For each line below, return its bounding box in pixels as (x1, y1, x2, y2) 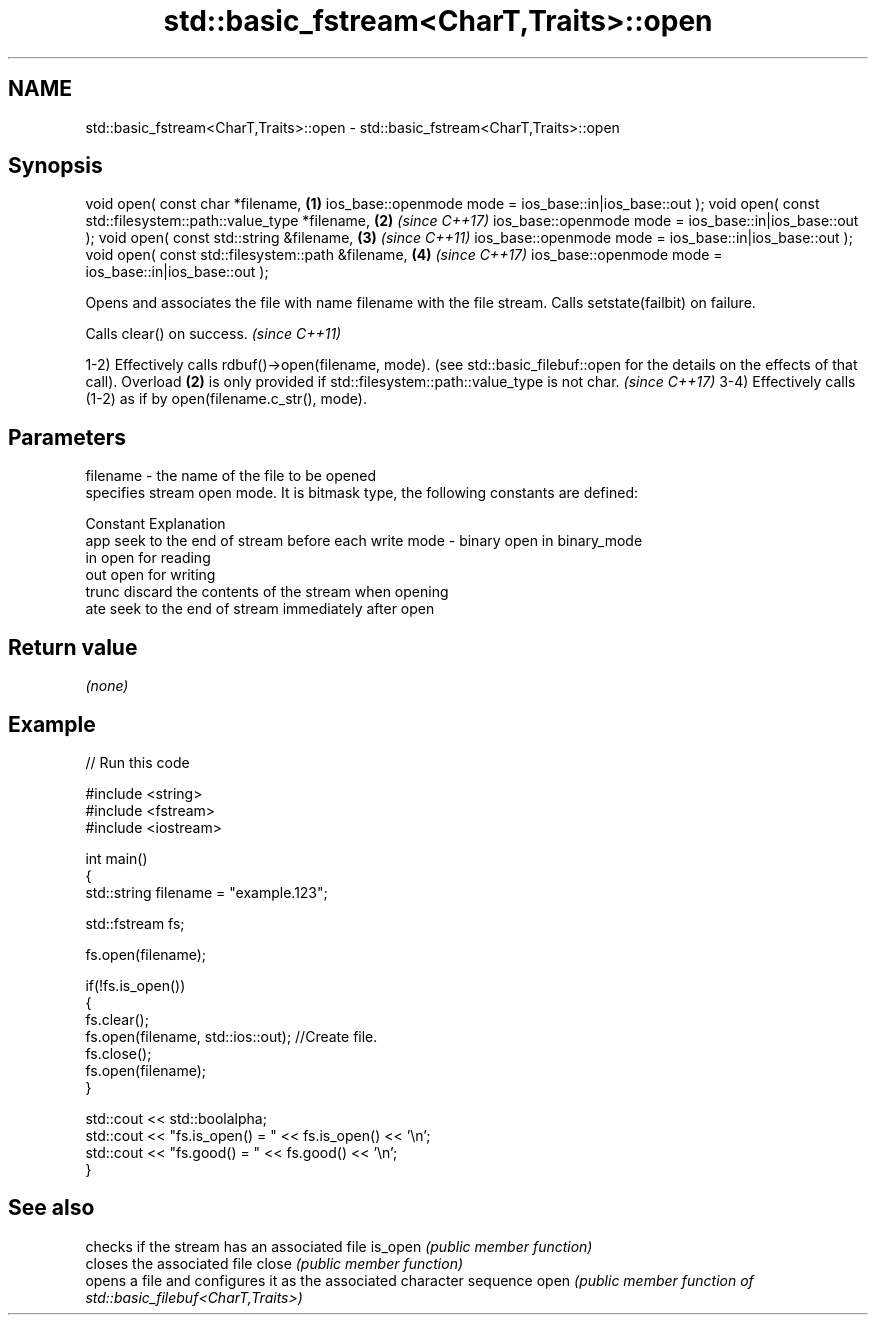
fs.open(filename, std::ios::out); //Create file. (85, 1027, 378, 1045)
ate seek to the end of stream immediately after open (85, 600, 435, 618)
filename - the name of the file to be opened (85, 467, 376, 485)
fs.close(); (85, 1044, 152, 1062)
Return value (8, 634, 138, 660)
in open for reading (85, 549, 211, 567)
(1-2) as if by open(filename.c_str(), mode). (85, 390, 367, 408)
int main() (85, 849, 148, 867)
